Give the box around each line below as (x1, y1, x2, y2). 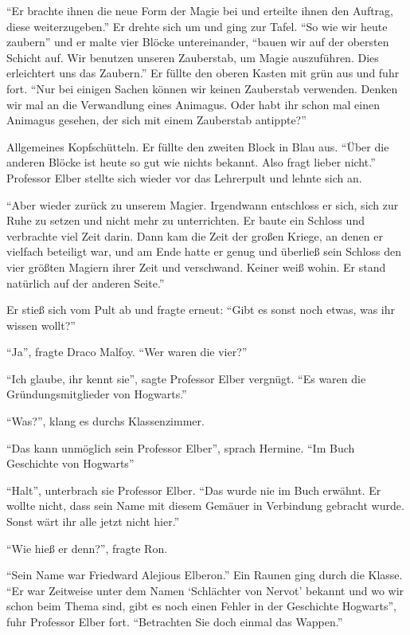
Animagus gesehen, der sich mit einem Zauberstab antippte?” (6, 112, 307, 128)
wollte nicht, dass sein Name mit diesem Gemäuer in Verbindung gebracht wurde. (6, 497, 404, 514)
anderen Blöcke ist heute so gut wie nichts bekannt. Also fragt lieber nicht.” (6, 154, 376, 171)
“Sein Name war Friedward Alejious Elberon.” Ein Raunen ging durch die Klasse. (6, 566, 403, 583)
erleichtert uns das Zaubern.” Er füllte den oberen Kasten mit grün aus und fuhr (6, 65, 400, 81)
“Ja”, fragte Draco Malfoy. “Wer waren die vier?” (6, 343, 248, 360)
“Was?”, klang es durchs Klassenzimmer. (6, 413, 205, 429)
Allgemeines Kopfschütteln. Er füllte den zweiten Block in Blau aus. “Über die (6, 138, 389, 155)
